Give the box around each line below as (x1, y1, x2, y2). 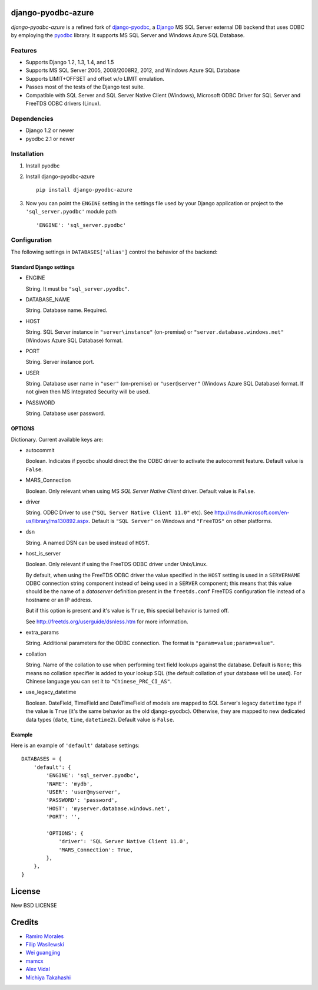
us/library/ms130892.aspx (25, 517, 89, 524)
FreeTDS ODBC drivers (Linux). (25, 100, 101, 107)
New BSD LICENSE (11, 902, 57, 909)
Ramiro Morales (25, 932, 64, 940)
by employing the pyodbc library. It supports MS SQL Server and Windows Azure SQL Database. (11, 31, 245, 38)
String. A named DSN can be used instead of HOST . (25, 539, 150, 546)
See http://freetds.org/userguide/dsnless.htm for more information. (25, 618, 188, 625)
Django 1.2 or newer (25, 127, 75, 134)
